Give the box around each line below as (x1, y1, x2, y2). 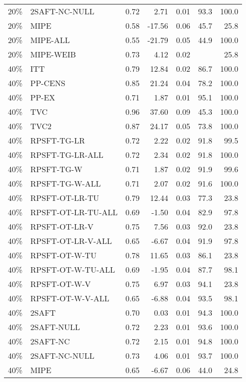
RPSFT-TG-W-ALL (30, 178, 101, 189)
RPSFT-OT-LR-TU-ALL (30, 206, 118, 218)
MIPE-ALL (30, 34, 70, 46)
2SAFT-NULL (30, 321, 80, 333)
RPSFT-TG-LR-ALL (30, 149, 103, 160)
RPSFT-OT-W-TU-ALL (30, 264, 115, 275)
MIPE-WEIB (30, 48, 76, 60)
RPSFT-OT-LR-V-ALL (30, 235, 112, 246)
